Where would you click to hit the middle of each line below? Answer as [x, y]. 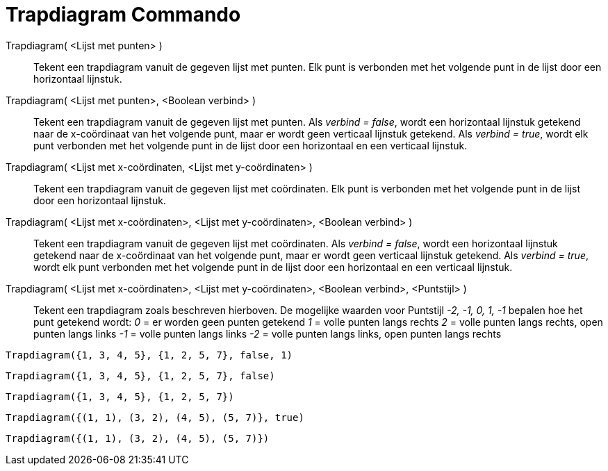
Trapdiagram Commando [123, 15]
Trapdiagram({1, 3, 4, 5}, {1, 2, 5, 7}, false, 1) [149, 355]
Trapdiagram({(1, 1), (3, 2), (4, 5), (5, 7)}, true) [155, 417]
